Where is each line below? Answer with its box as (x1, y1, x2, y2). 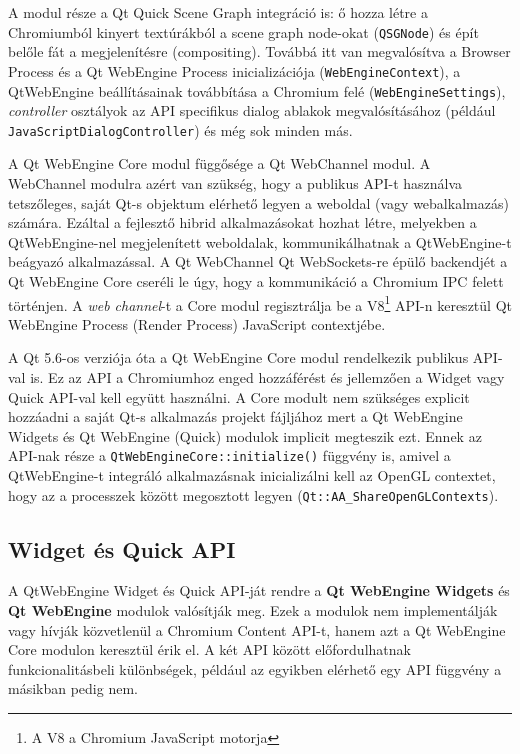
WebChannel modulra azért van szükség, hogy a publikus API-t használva (8, 173, 463, 193)
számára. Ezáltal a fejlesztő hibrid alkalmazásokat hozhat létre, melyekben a (8, 212, 477, 233)
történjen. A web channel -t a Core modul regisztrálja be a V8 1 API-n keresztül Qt (8, 291, 512, 315)
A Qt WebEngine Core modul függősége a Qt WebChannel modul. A (8, 153, 431, 174)
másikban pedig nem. (8, 678, 138, 699)
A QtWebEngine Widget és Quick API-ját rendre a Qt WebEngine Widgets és (8, 580, 510, 601)
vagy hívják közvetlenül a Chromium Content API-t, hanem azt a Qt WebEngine (8, 619, 506, 640)
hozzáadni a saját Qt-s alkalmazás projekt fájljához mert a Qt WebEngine (8, 406, 463, 427)
